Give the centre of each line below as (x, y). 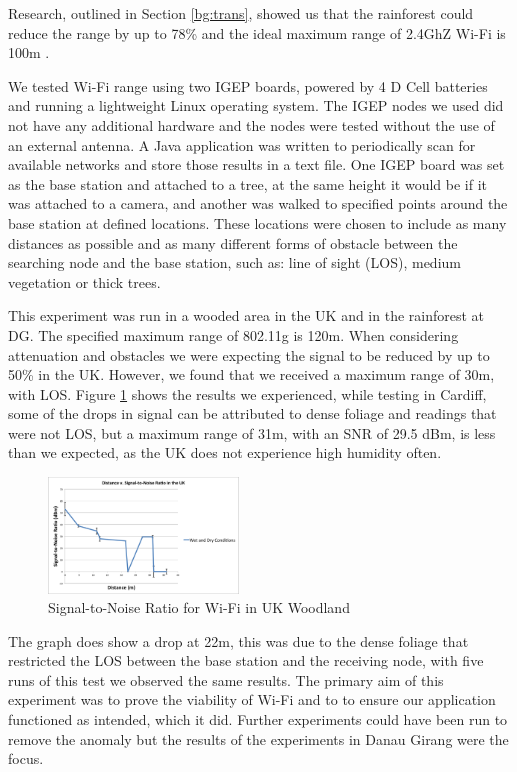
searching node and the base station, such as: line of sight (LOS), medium (234, 262)
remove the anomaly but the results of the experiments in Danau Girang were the (258, 738)
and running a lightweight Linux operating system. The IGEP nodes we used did (256, 105)
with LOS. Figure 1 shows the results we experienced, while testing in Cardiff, (247, 393)
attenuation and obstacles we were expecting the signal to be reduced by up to (249, 354)
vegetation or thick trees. (84, 281)
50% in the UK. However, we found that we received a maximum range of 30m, (251, 374)
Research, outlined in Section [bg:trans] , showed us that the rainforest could (241, 13)
